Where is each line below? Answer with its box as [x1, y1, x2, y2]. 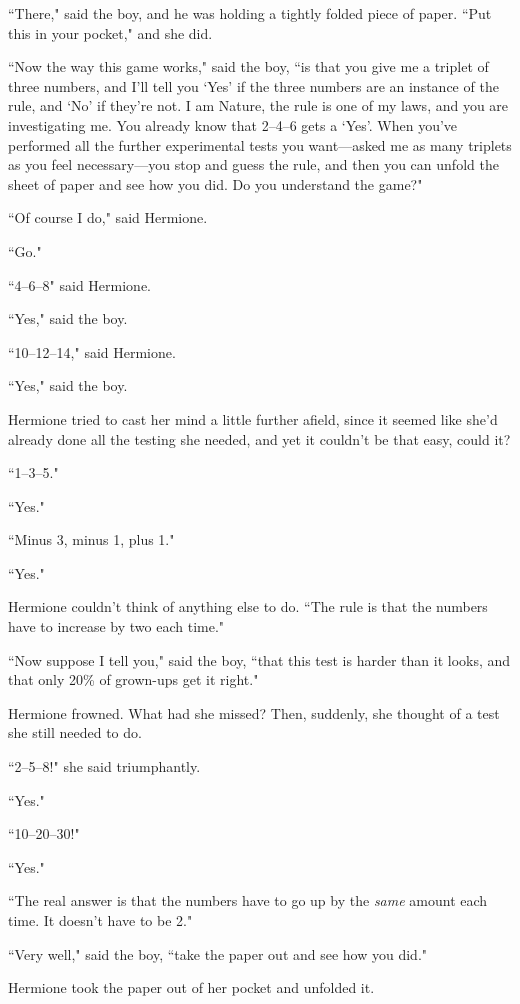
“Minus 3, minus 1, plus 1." [8, 529, 175, 550]
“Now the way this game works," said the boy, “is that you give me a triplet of [8, 56, 489, 77]
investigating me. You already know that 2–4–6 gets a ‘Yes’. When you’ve [8, 114, 458, 135]
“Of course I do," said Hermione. [8, 207, 208, 228]
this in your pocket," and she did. [8, 22, 213, 43]
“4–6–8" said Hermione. [8, 274, 152, 295]
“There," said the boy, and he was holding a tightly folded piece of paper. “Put [8, 3, 492, 23]
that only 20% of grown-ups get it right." [8, 669, 259, 690]
